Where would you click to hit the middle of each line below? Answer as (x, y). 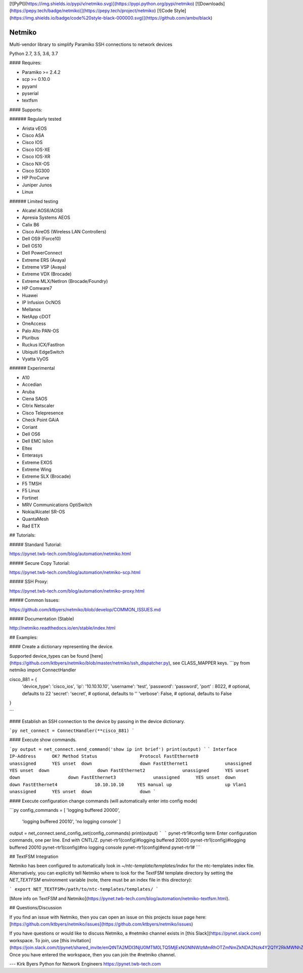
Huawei (30, 295)
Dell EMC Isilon (38, 441)
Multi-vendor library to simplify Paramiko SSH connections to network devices (91, 44)
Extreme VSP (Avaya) (44, 267)
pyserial (30, 93)
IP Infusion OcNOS (41, 302)
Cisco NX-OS (36, 164)
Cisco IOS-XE (36, 150)
